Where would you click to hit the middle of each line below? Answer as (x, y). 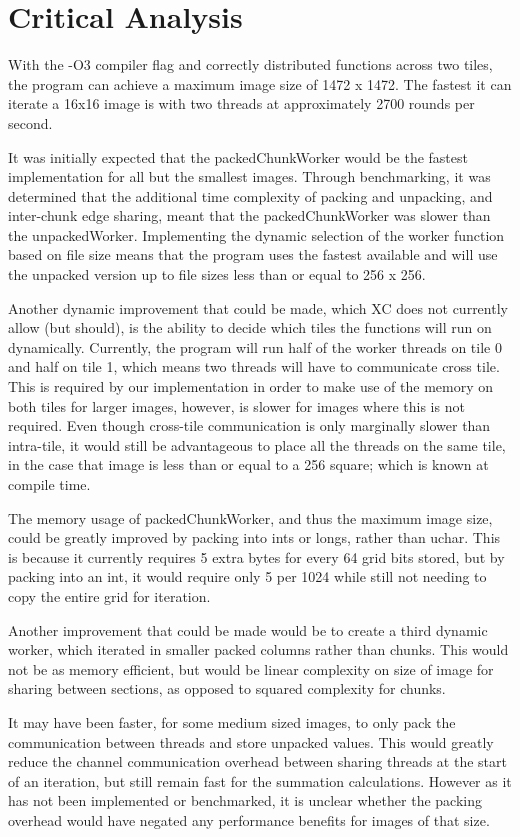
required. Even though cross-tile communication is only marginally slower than (249, 425)
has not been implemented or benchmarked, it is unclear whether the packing (245, 800)
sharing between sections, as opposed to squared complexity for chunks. (227, 688)
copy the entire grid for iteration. (109, 595)
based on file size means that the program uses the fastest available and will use (253, 254)
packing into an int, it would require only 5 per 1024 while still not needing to (247, 576)
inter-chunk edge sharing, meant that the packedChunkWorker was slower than (249, 215)
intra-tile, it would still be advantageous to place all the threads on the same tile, (257, 444)
